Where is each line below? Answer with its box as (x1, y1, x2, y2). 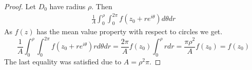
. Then (91, 1, 112, 11)
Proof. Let (4, 1, 36, 11)
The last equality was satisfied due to (4, 56, 122, 66)
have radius (49, 1, 86, 11)
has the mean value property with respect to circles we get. (36, 26, 223, 36)
